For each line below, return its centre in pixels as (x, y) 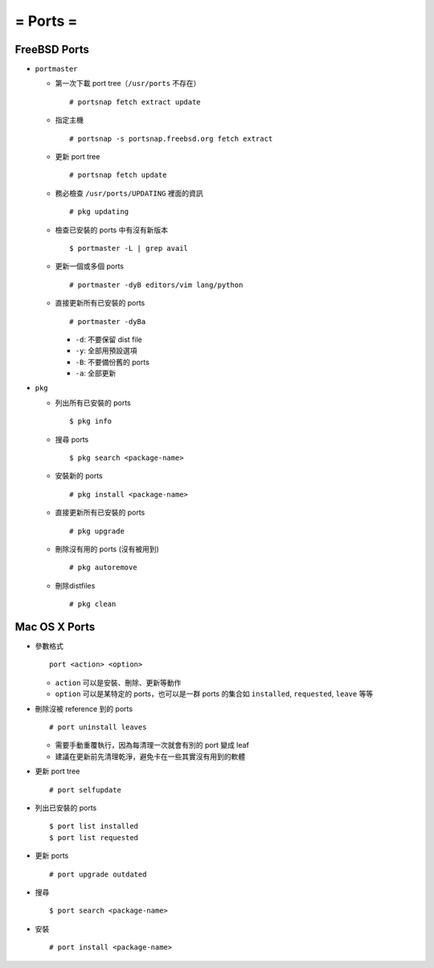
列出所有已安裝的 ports (93, 403)
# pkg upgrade (97, 531)
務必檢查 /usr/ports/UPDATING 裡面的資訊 (129, 193)
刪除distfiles (75, 585)
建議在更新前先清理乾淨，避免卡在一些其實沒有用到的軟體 (150, 757)
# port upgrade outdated (98, 874)
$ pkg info (91, 421)
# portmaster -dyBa (108, 321)
